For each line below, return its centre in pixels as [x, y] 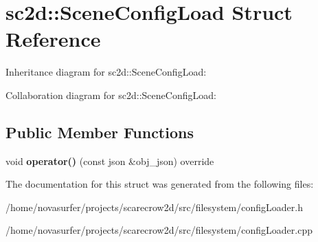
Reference [53, 39]
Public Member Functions [100, 132]
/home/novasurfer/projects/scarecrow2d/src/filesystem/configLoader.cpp [159, 230]
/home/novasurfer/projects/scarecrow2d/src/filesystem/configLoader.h [154, 207]
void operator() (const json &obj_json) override [110, 161]
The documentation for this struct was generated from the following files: [160, 184]
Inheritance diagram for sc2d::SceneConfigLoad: [106, 72]
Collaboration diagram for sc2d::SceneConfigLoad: [111, 95]
